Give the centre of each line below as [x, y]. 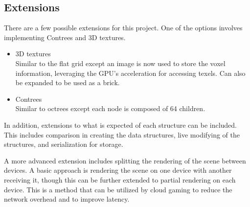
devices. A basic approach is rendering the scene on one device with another [118, 170]
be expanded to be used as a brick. [68, 82]
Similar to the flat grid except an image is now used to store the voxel [120, 63]
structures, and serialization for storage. [64, 144]
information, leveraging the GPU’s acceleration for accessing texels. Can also [130, 73]
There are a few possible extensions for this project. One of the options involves [123, 28]
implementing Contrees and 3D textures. [65, 37]
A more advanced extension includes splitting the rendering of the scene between [125, 160]
